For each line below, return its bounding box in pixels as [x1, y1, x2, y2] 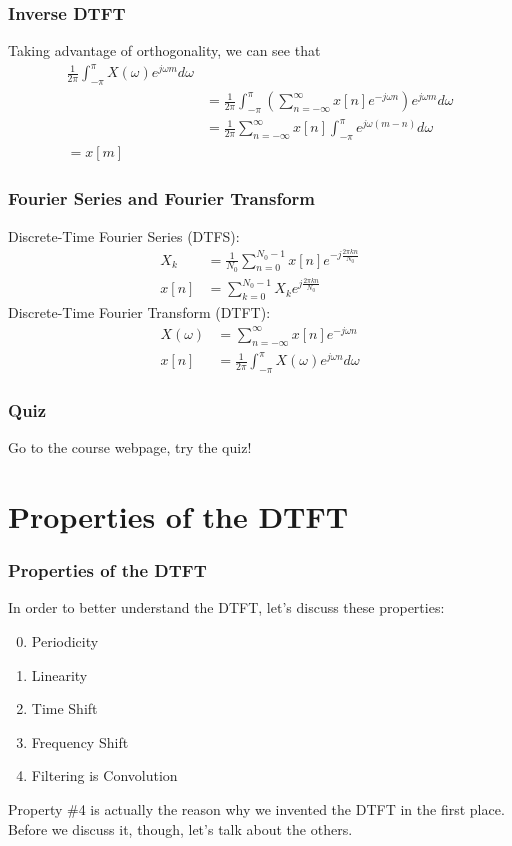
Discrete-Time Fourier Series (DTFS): [8, 225, 240, 246]
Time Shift [31, 698, 98, 719]
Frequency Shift [31, 731, 129, 752]
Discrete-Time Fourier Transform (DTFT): [8, 302, 271, 323]
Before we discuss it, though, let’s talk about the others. [8, 818, 353, 839]
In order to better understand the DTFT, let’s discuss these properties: [8, 597, 445, 618]
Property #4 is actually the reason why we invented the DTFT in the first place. [8, 798, 505, 819]
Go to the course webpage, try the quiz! [8, 437, 252, 458]
